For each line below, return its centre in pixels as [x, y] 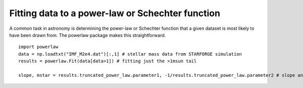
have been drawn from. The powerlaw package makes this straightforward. [88, 35]
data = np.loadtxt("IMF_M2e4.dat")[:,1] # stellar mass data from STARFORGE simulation [130, 54]
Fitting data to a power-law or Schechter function [115, 13]
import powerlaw [38, 47]
